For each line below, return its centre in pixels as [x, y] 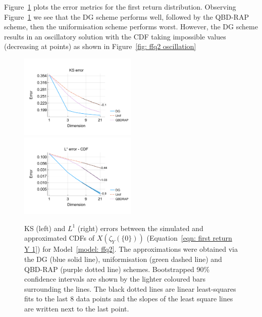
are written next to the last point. [77, 308]
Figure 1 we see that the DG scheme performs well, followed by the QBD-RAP [126, 16]
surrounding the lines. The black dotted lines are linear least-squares [130, 288]
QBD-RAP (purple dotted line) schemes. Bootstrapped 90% [117, 269]
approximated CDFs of [59, 238]
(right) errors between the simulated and [140, 228]
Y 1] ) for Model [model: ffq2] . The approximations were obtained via [131, 249]
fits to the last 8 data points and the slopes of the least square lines [129, 299]
